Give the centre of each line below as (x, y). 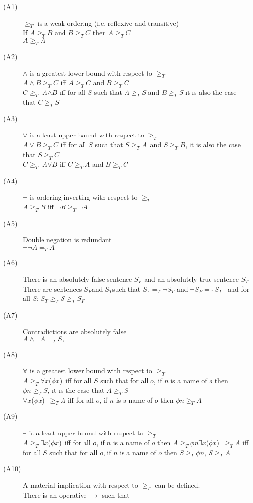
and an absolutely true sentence (192, 279)
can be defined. (178, 485)
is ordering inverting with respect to (84, 197)
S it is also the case (208, 92)
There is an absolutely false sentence (78, 279)
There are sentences (53, 288)
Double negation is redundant (67, 240)
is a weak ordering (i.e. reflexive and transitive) (108, 23)
